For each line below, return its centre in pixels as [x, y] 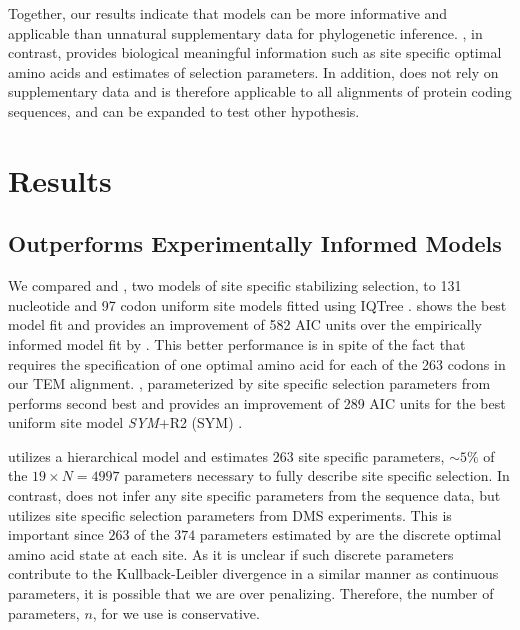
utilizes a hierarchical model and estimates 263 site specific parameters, [226, 455]
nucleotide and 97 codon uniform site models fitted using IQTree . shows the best [257, 304]
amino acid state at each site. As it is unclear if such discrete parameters [231, 553]
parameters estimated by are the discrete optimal [350, 534]
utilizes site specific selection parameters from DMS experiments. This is [230, 514]
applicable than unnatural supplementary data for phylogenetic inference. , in [245, 32]
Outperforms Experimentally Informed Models [255, 243]
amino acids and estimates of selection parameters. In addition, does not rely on [253, 71]
